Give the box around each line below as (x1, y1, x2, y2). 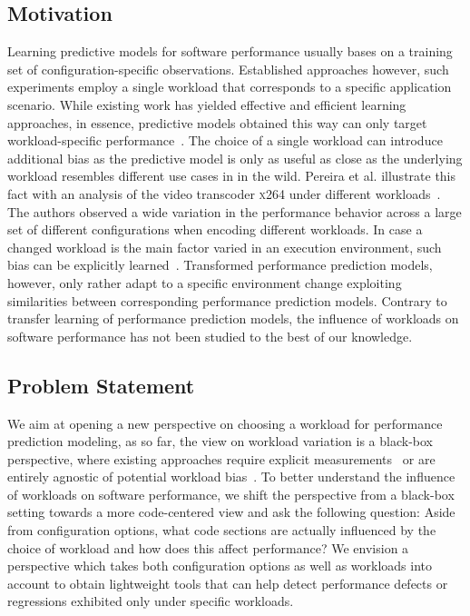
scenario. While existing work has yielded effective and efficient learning (7, 94, 406, 114)
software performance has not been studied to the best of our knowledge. (7, 326, 413, 345)
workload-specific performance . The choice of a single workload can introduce (7, 131, 443, 150)
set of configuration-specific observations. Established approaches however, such (7, 59, 449, 78)
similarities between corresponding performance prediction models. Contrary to (7, 291, 447, 310)
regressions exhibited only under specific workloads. (7, 591, 294, 611)
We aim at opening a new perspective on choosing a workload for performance (7, 413, 443, 432)
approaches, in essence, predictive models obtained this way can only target (7, 113, 427, 132)
